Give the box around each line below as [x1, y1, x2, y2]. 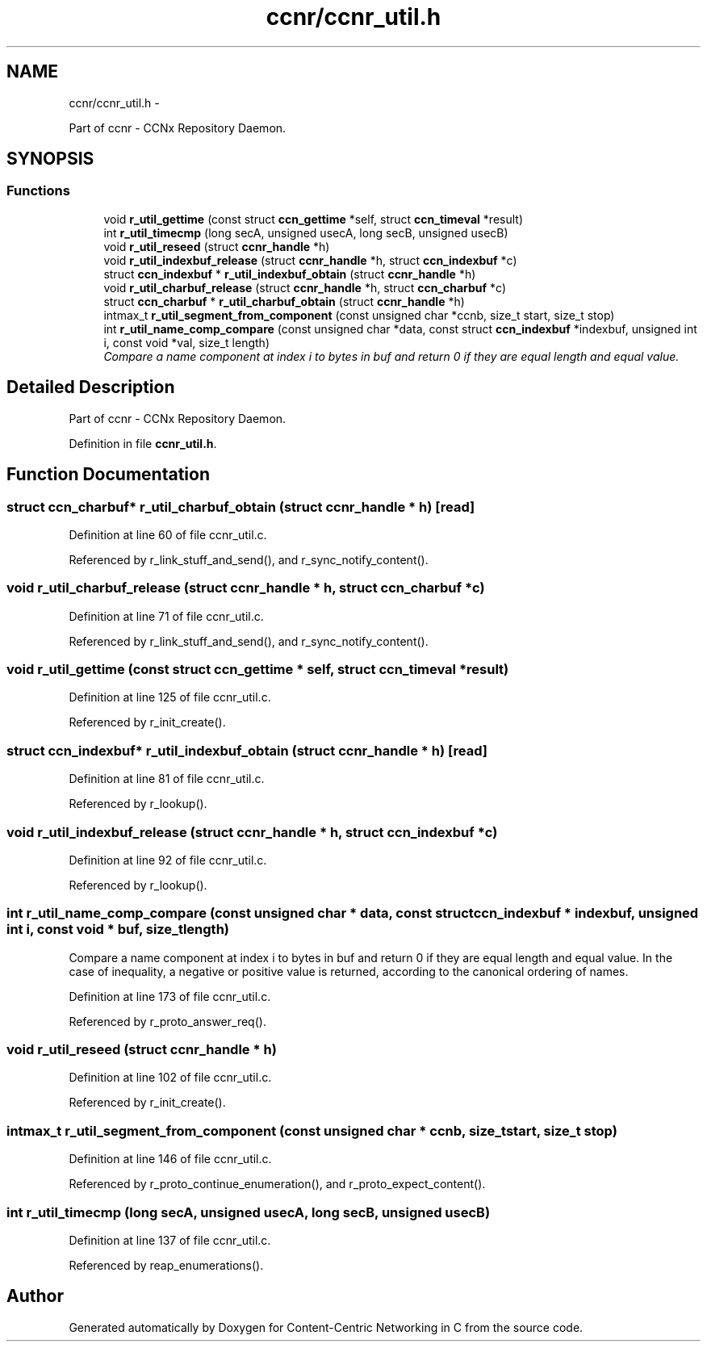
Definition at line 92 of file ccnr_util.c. [69, 852, 267, 867]
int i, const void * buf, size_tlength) [6, 921, 230, 938]
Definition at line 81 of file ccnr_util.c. [69, 772, 265, 786]
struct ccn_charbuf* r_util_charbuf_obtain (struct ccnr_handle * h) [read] [6, 498, 475, 515]
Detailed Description [6, 377, 175, 398]
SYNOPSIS [6, 149, 94, 170]
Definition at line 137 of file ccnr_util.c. [69, 1233, 271, 1247]
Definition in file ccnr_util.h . [69, 436, 217, 450]
